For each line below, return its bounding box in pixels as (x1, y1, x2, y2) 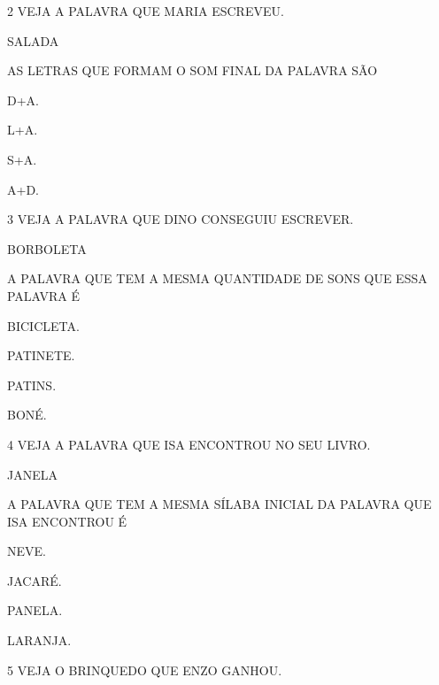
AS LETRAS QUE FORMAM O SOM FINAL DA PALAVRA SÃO (7, 61, 378, 80)
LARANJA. (7, 631, 72, 650)
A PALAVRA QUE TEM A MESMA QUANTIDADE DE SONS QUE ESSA (7, 269, 427, 288)
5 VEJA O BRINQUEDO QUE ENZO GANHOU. (7, 660, 282, 679)
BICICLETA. (7, 316, 80, 335)
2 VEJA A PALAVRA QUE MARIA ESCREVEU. (7, 2, 284, 19)
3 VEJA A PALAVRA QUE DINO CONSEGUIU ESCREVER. (7, 210, 354, 228)
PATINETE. (7, 346, 75, 365)
